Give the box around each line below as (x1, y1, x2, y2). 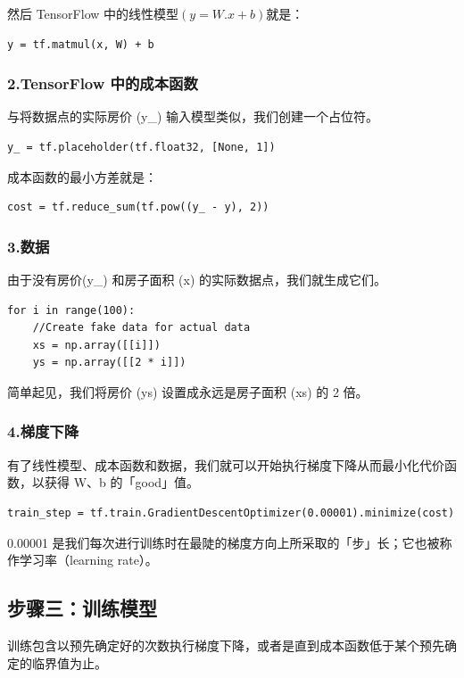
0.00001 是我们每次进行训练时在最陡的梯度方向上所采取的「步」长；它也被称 (7, 533, 452, 551)
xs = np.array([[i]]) (32, 338, 161, 351)
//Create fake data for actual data (32, 321, 251, 335)
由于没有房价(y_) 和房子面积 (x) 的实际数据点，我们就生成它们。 (7, 270, 387, 288)
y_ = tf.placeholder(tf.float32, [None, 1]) (7, 141, 276, 153)
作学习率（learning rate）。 (7, 550, 158, 569)
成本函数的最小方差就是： (7, 167, 157, 186)
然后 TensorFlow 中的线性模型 (7, 4, 179, 22)
